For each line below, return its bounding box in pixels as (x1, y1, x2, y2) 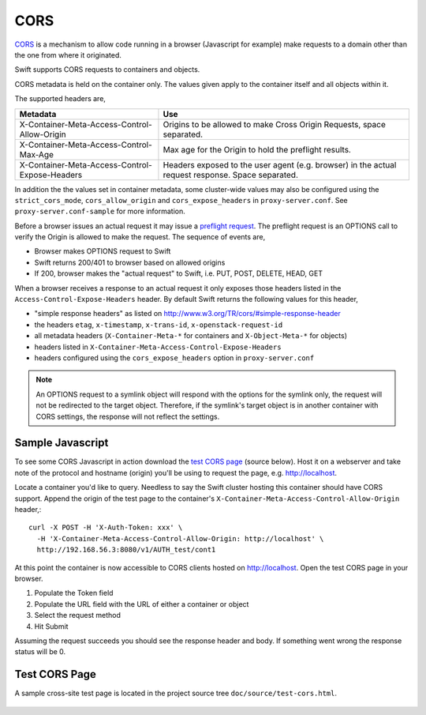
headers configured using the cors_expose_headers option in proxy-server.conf (34, 352, 315, 363)
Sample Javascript (14, 436, 109, 450)
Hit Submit (34, 621, 69, 631)
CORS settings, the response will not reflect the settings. (35, 412, 220, 421)
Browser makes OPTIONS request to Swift (34, 246, 171, 256)
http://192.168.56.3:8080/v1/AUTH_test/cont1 (36, 545, 216, 555)
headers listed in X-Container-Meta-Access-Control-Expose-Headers (34, 342, 282, 352)
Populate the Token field (34, 589, 114, 598)
